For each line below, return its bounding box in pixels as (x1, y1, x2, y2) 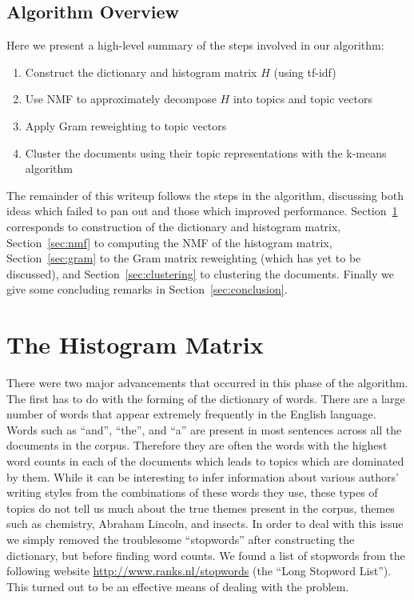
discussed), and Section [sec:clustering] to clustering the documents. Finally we (6, 265, 394, 282)
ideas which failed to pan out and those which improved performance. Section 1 (6, 202, 398, 219)
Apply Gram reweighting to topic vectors (25, 117, 227, 134)
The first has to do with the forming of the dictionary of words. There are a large (6, 390, 405, 406)
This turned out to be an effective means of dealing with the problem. (6, 578, 349, 594)
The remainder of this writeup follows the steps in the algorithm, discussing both (6, 186, 404, 203)
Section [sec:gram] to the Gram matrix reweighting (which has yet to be (6, 250, 361, 266)
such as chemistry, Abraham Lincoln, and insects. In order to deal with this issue (6, 515, 404, 532)
